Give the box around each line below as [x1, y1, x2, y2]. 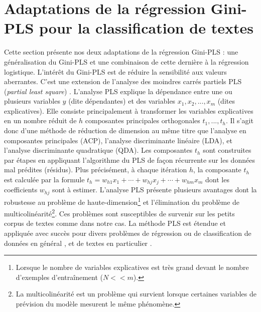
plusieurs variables [4, 96, 60, 106]
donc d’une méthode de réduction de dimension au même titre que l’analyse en [4, 125, 246, 136]
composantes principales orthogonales [85, 115, 200, 126]
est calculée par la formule [4, 174, 85, 185]
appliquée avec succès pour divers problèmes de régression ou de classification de [4, 228, 251, 238]
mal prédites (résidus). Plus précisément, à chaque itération [4, 164, 187, 175]
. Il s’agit [225, 115, 253, 126]
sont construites [203, 145, 251, 155]
